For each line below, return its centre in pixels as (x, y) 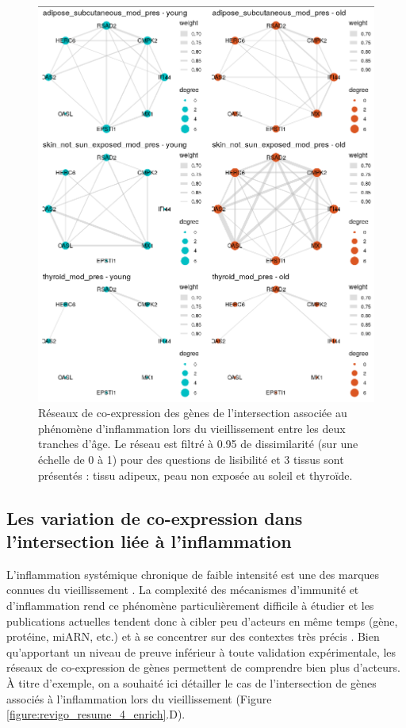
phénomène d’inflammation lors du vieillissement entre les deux (192, 428)
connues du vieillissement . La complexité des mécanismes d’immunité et (183, 590)
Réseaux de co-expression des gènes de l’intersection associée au (193, 413)
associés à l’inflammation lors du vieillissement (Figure (139, 698)
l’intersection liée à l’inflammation (149, 541)
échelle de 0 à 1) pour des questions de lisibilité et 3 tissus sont (191, 460)
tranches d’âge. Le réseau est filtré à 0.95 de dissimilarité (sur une (198, 444)
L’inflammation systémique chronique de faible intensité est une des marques (193, 574)
